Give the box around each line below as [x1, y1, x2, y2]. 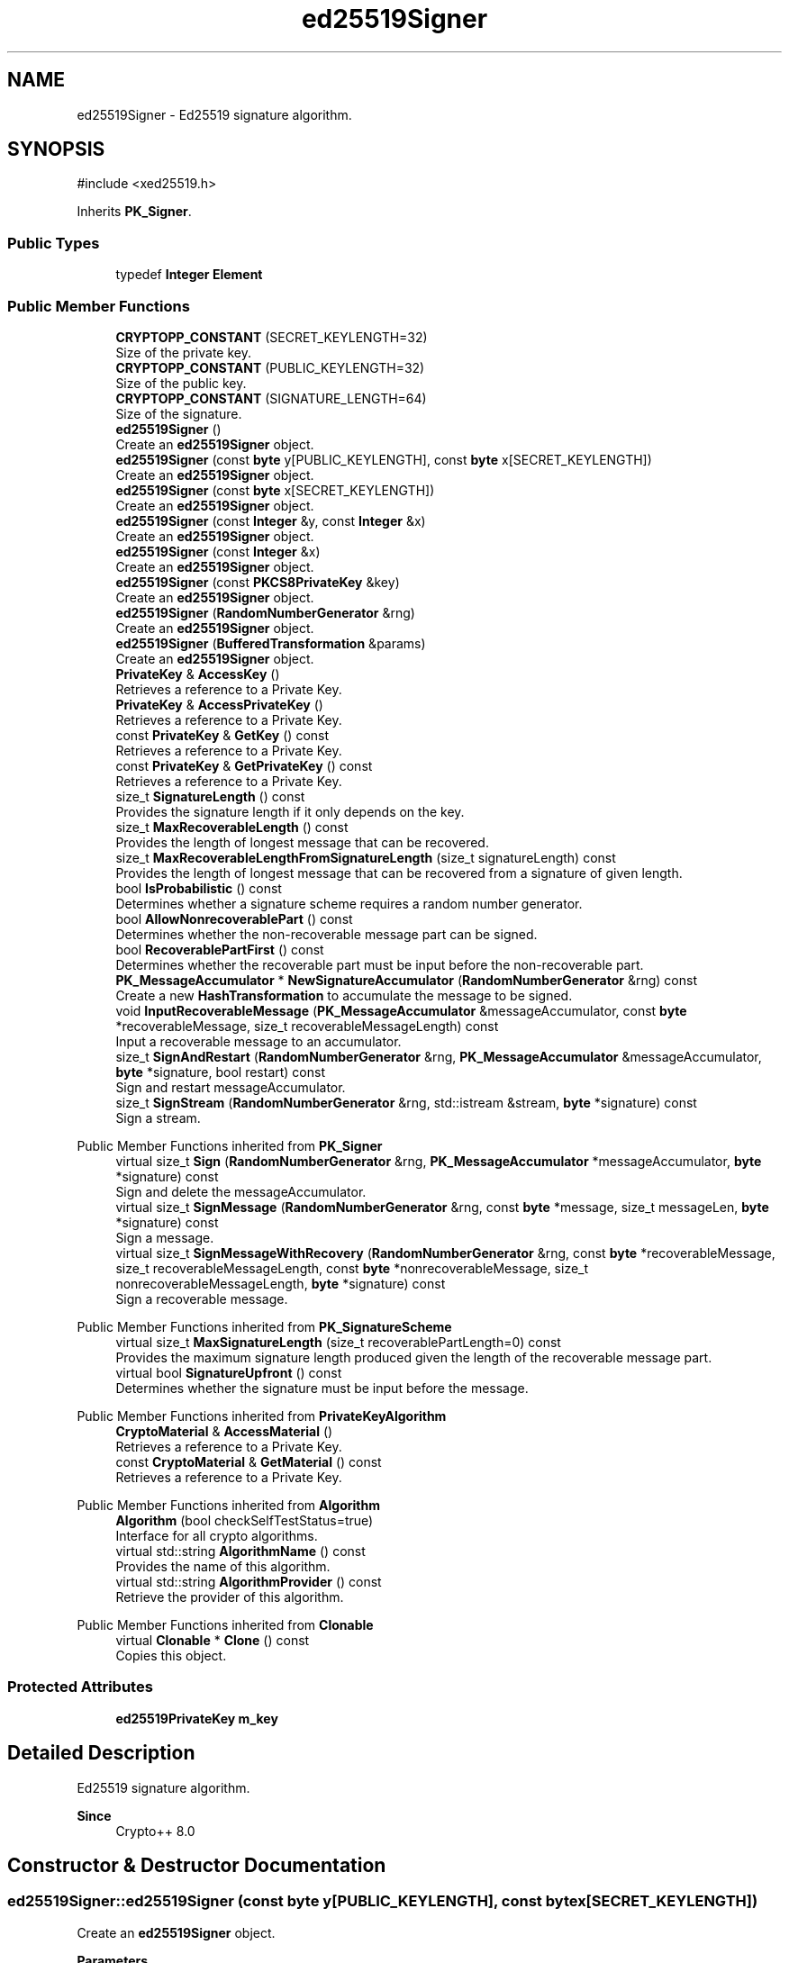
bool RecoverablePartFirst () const [115, 941, 324, 957]
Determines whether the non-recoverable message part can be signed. [115, 926, 538, 942]
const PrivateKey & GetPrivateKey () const [115, 757, 373, 773]
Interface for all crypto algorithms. [115, 1527, 318, 1543]
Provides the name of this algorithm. [115, 1558, 331, 1574]
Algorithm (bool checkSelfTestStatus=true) [115, 1512, 374, 1528]
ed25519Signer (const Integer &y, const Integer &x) [115, 512, 426, 529]
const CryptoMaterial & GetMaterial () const [115, 1453, 382, 1470]
